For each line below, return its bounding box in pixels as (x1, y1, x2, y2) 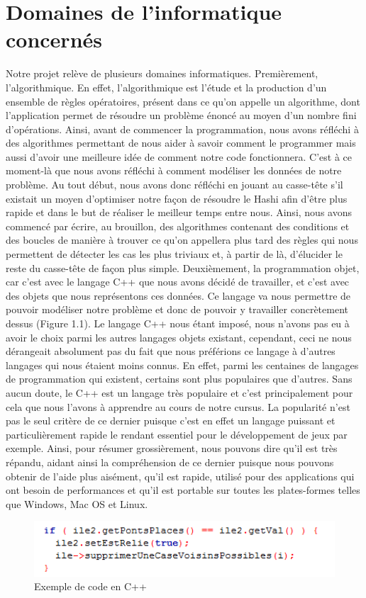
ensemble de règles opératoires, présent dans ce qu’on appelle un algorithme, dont (6, 94, 360, 108)
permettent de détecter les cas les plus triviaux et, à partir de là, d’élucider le (6, 247, 343, 261)
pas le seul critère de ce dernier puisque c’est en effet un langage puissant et (6, 413, 335, 428)
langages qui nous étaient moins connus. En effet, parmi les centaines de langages (6, 357, 359, 372)
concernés (6, 25, 102, 54)
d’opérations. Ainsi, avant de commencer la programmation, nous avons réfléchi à (6, 121, 359, 136)
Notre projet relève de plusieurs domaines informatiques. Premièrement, (6, 66, 318, 81)
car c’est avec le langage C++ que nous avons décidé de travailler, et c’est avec (6, 274, 350, 289)
